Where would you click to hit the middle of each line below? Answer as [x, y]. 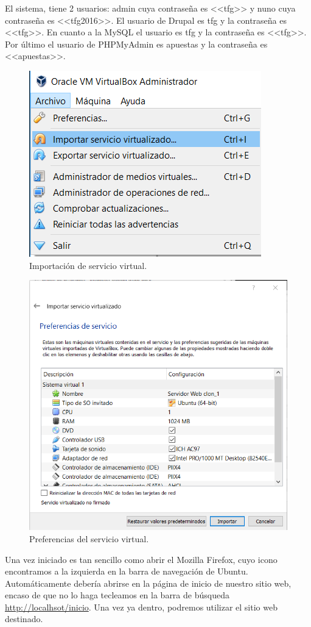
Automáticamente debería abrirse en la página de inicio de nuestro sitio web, [148, 583]
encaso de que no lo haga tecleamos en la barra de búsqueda [117, 595]
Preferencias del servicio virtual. [89, 538]
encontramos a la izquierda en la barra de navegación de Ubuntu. [127, 571]
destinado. [24, 619]
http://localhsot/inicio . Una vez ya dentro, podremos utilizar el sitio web [141, 607]
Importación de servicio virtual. [88, 265]
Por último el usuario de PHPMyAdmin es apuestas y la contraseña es [136, 44]
